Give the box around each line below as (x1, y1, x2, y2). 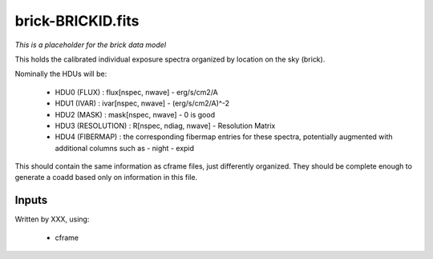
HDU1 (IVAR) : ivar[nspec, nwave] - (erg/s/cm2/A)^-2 (55, 98, 230, 108)
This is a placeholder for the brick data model (14, 40, 167, 50)
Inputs (14, 193, 48, 207)
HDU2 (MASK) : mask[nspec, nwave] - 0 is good (55, 110, 216, 119)
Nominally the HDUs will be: (14, 69, 107, 79)
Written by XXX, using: (14, 214, 90, 224)
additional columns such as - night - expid (55, 143, 195, 153)
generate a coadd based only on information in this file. (14, 173, 198, 182)
